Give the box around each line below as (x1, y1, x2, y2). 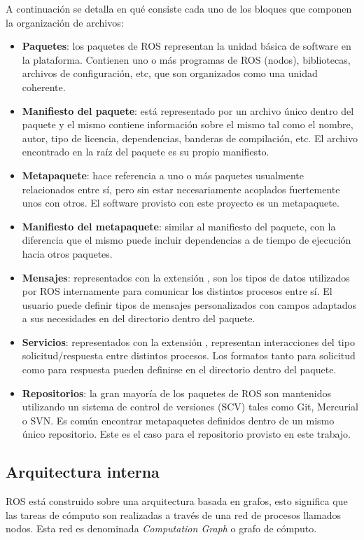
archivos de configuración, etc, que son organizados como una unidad (22, 66, 318, 81)
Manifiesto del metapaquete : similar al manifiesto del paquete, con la (22, 219, 336, 233)
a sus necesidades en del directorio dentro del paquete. (22, 311, 255, 326)
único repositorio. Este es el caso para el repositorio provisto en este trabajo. (22, 427, 351, 441)
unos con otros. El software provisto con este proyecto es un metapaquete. (22, 195, 339, 210)
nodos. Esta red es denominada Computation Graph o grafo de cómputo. (6, 521, 317, 536)
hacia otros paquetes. (22, 246, 113, 261)
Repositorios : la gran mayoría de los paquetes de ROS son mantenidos (22, 385, 332, 400)
